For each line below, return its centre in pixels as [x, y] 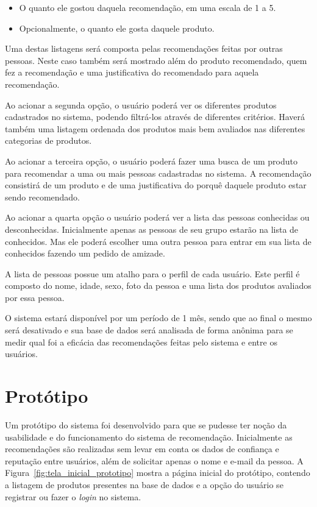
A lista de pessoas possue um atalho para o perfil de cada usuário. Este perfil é [152, 273]
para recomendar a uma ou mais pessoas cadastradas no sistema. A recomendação [158, 173]
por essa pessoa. [35, 297]
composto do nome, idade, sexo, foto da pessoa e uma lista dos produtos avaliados [158, 285]
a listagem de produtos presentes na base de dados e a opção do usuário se [144, 484]
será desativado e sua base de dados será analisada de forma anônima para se [149, 330]
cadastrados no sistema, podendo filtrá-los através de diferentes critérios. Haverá [155, 117]
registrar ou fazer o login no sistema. [73, 496]
